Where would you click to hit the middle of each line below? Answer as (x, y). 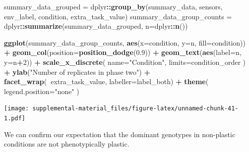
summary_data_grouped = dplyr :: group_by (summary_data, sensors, (113, 6)
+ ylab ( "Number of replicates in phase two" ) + (77, 72)
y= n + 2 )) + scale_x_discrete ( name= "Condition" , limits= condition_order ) (125, 62)
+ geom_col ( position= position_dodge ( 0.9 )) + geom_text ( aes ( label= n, (123, 52)
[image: (17, 109)
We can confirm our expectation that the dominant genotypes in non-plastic (120, 134)
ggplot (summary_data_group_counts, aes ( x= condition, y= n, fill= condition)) (125, 42)
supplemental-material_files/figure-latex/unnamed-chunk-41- (135, 109)
